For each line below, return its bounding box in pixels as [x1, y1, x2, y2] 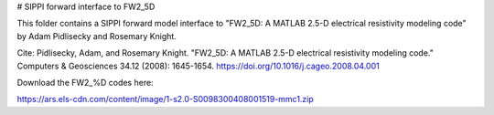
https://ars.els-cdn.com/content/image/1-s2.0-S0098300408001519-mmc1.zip [16, 94, 315, 105]
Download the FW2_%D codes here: [16, 77, 155, 88]
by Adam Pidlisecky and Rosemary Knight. [16, 30, 177, 41]
